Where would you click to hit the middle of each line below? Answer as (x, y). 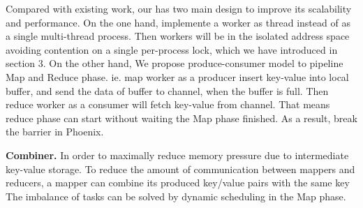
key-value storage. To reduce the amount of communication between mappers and (180, 169)
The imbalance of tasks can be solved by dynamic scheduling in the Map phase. (176, 196)
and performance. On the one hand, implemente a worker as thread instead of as (178, 22)
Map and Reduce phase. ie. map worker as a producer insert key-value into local (177, 76)
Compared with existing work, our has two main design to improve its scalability (179, 8)
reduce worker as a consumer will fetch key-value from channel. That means (168, 104)
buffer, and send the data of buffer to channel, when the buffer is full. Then (167, 90)
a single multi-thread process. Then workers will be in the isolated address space (178, 36)
